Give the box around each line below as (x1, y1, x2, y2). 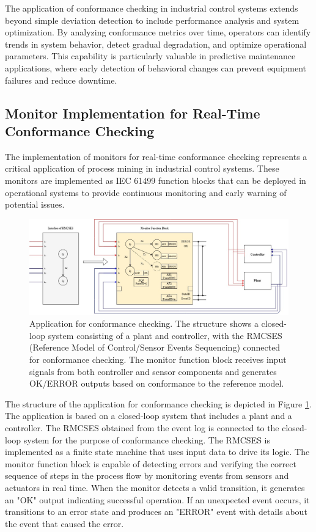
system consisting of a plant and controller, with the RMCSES (48, 329, 282, 341)
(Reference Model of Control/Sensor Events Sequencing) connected (29, 341, 281, 354)
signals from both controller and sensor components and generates (29, 365, 277, 377)
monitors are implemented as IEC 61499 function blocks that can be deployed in (5, 173, 306, 186)
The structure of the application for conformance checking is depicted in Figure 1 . (5, 397, 312, 410)
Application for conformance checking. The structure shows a (29, 317, 259, 330)
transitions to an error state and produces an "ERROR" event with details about (5, 505, 307, 518)
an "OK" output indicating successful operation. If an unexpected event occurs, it (5, 493, 310, 506)
